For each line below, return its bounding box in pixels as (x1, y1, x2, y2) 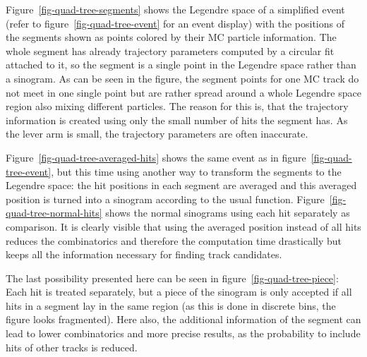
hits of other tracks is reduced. (6, 339, 138, 354)
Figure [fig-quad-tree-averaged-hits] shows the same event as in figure (6, 150, 306, 164)
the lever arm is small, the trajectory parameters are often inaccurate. (6, 126, 308, 141)
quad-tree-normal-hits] (6, 205, 102, 220)
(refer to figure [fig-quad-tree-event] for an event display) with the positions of (6, 16, 344, 30)
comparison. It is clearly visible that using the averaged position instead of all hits (6, 219, 361, 234)
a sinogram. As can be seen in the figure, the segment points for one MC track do (6, 71, 359, 85)
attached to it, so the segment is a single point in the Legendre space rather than (6, 57, 356, 72)
